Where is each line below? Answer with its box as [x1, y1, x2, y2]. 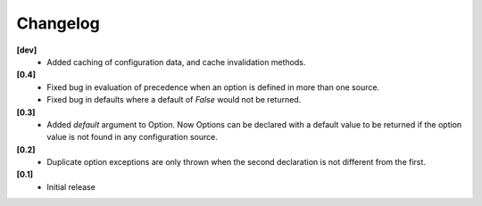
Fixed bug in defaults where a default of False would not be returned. [46, 95, 302, 105]
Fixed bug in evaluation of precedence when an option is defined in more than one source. [46, 81, 379, 93]
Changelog [16, 13, 100, 33]
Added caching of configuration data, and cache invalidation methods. [46, 56, 306, 67]
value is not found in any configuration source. [46, 132, 218, 143]
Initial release [46, 181, 96, 192]
